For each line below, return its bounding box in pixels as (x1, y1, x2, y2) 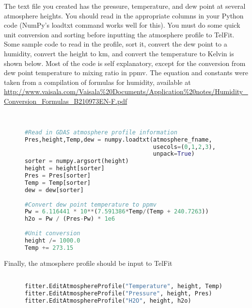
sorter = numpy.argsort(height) (24, 158, 129, 165)
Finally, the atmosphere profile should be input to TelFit (4, 258, 173, 268)
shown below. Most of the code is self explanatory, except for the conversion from (4, 58, 246, 68)
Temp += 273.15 (24, 244, 74, 251)
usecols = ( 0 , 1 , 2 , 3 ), (153, 143, 216, 150)
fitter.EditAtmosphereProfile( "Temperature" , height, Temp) (24, 282, 223, 290)
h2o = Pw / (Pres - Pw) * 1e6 (24, 215, 115, 223)
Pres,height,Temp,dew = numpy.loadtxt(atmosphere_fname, (24, 136, 212, 143)
